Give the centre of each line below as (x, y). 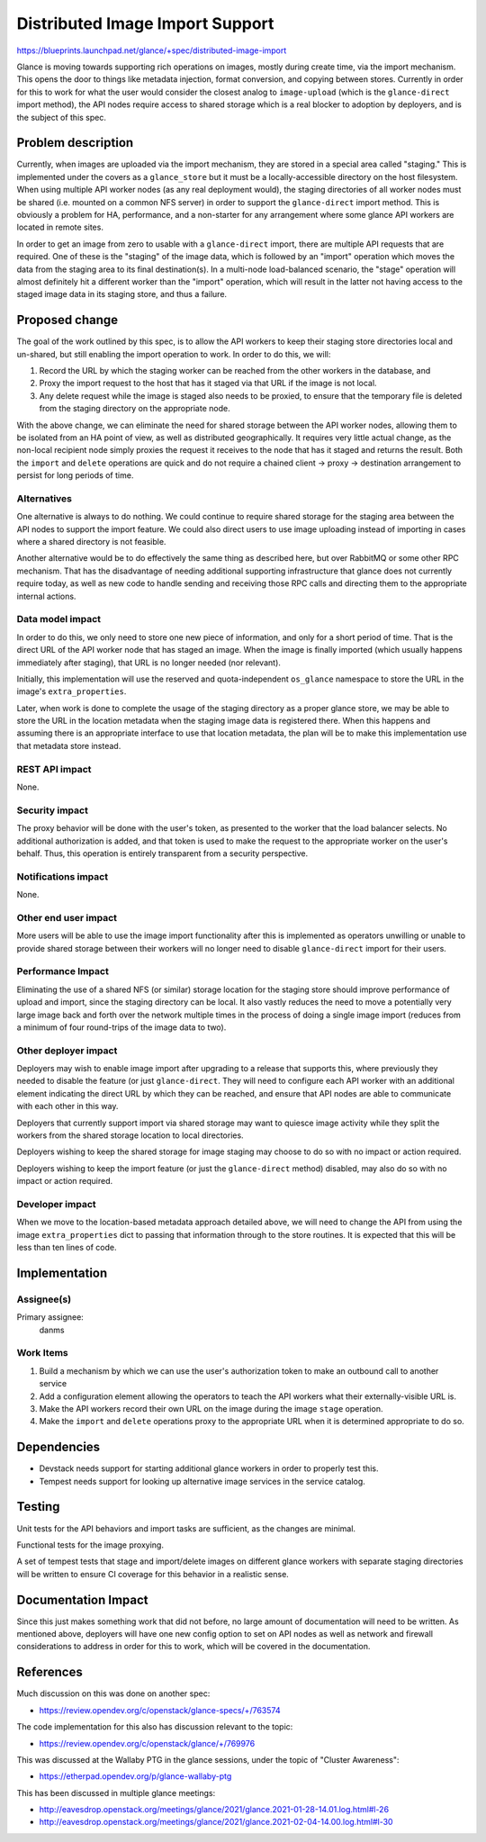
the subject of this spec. (62, 117)
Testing (38, 1507)
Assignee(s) (44, 1299)
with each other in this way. (67, 1106)
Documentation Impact (82, 1599)
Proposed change (67, 320)
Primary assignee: (50, 1317)
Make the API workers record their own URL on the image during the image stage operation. (211, 1408)
